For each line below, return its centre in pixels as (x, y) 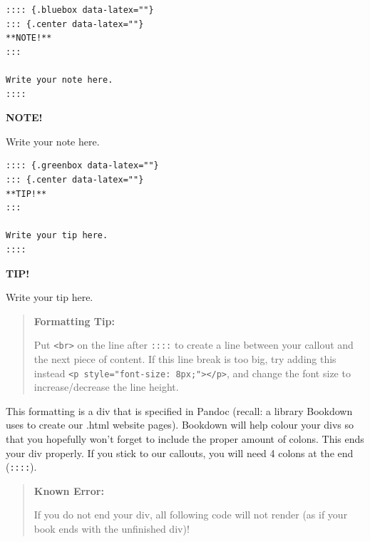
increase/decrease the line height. (106, 387)
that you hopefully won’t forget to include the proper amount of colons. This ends (185, 438)
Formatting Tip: (74, 321)
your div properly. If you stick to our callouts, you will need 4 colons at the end (180, 452)
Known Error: (69, 490)
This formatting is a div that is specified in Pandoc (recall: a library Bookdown (179, 410)
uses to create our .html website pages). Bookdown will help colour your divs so (180, 425)
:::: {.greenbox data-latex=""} (82, 166)
